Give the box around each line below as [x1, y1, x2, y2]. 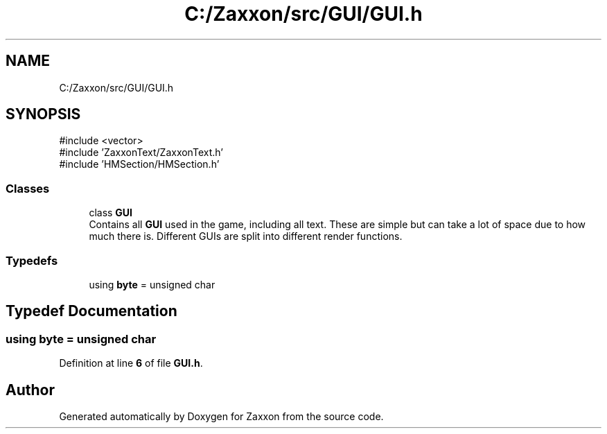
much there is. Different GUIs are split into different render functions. [89, 230, 403, 243]
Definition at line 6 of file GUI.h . [59, 357, 203, 370]
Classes [6, 181, 50, 196]
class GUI [89, 207, 133, 219]
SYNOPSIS [6, 105, 81, 123]
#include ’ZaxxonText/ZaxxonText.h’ [59, 146, 223, 159]
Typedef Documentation [6, 302, 177, 320]
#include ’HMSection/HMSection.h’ [59, 158, 220, 171]
